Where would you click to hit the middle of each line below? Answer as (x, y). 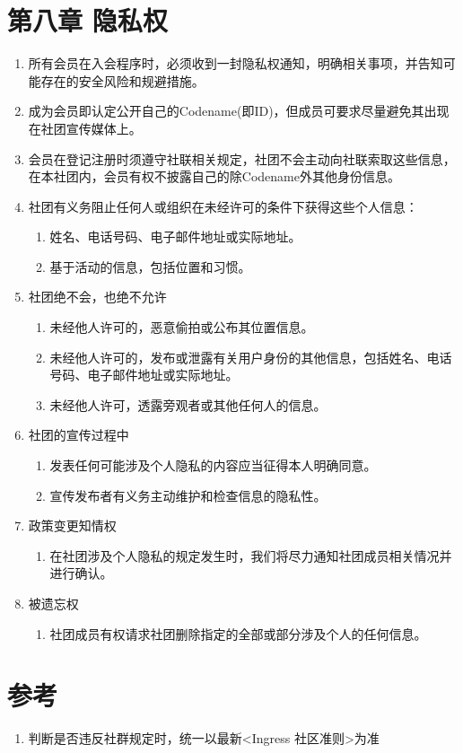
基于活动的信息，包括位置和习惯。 (150, 266)
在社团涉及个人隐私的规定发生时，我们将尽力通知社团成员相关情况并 (251, 555)
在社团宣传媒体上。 (85, 128)
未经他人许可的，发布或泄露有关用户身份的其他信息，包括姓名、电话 (251, 357)
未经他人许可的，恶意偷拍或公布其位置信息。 (182, 327)
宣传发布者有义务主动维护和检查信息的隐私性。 (188, 495)
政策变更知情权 (72, 525)
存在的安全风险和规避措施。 (122, 80)
